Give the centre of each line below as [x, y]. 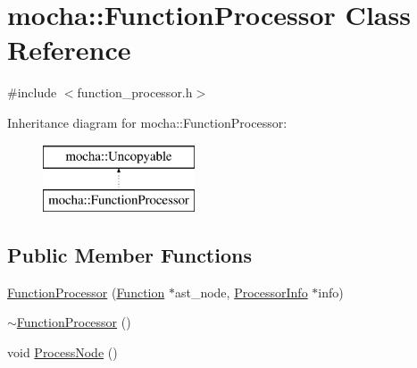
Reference [69, 50]
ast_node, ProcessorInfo [241, 292]
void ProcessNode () [63, 352]
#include [32, 92]
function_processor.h [135, 92]
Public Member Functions [129, 255]
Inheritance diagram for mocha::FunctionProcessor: [147, 122]
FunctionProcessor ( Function [86, 292]
